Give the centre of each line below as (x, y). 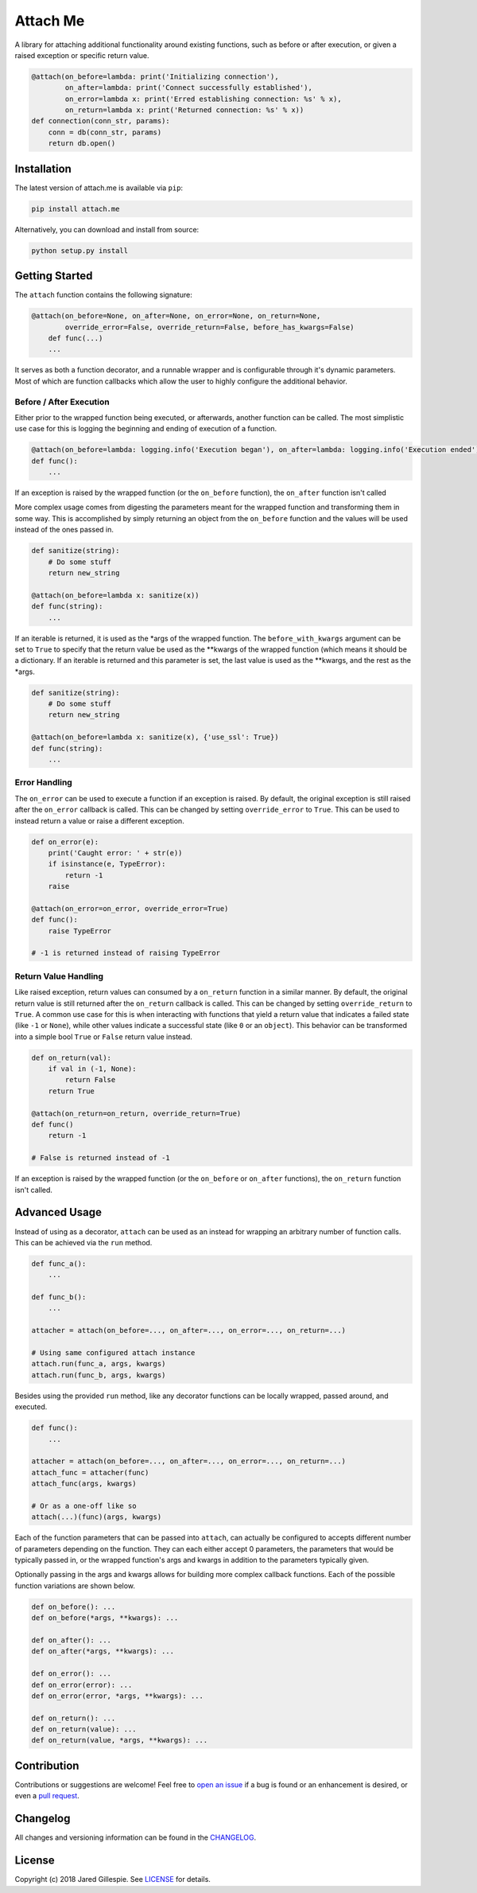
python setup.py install (80, 250)
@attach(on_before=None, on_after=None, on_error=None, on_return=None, (176, 316)
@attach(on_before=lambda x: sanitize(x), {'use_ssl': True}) (155, 737)
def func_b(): (59, 1297)
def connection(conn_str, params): (101, 121)
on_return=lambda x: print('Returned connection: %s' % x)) (184, 110)
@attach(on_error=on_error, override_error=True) (130, 908)
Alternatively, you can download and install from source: (107, 229)
